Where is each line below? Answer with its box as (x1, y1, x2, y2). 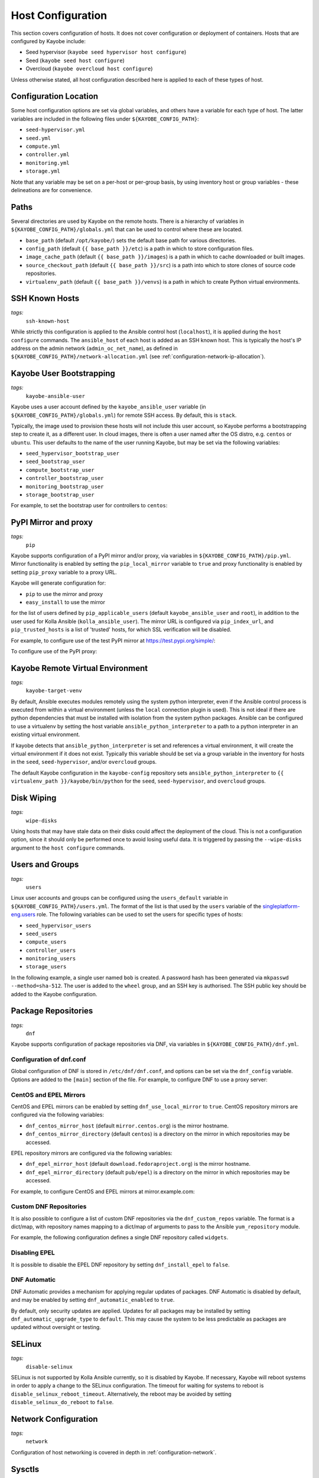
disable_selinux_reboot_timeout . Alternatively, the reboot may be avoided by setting (11, 1390, 232, 1398)
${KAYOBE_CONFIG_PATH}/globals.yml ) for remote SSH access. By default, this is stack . (11, 411, 237, 419)
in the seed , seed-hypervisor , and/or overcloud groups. (11, 759, 157, 766)
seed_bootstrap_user (25, 458, 86, 465)
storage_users (25, 964, 67, 970)
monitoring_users (25, 955, 76, 962)
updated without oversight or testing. (11, 1324, 102, 1331)
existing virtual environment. (11, 731, 80, 738)
